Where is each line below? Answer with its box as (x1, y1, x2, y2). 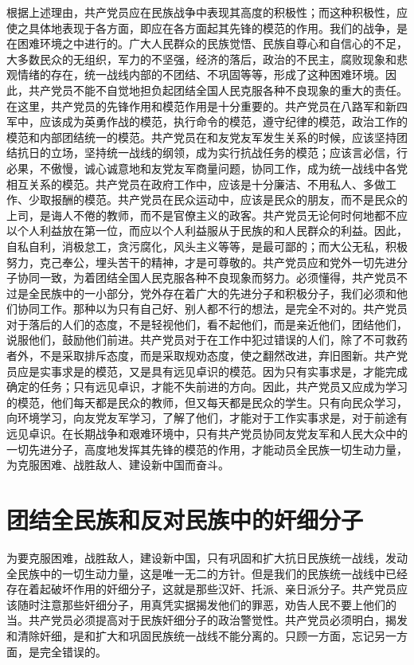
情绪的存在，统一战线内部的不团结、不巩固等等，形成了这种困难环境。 (17, 66, 385, 83)
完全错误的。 (39, 643, 107, 659)
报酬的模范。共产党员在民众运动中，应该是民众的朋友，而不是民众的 (50, 191, 408, 208)
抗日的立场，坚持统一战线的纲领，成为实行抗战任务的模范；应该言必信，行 (17, 144, 408, 161)
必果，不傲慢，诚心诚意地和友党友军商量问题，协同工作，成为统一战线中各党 (6, 159, 408, 176)
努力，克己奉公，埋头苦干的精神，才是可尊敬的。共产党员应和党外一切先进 (6, 253, 396, 270)
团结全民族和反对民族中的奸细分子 (6, 503, 364, 535)
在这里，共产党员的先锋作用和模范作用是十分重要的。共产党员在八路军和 (6, 97, 385, 114)
